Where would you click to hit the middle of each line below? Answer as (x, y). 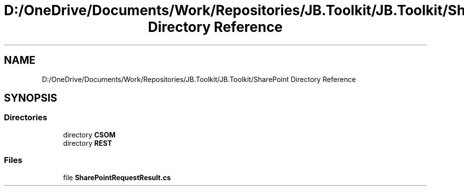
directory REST (87, 143)
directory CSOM (89, 135)
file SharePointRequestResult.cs (117, 177)
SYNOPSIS (31, 98)
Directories (26, 118)
